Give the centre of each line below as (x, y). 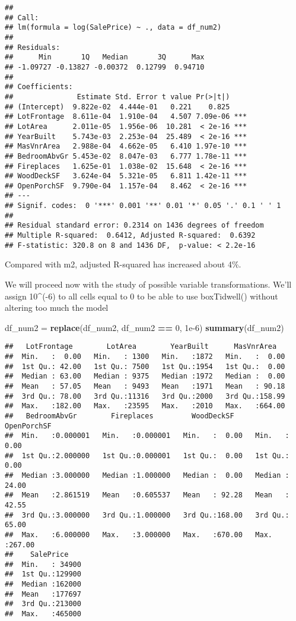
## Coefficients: (39, 87)
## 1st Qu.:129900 (43, 574)
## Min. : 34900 (43, 564)
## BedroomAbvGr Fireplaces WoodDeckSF (120, 416)
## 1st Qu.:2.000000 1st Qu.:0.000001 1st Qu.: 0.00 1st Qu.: (147, 455)
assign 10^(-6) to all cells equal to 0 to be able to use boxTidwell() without (141, 296)
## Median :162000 (43, 584)
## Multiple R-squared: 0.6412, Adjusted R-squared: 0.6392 (130, 236)
